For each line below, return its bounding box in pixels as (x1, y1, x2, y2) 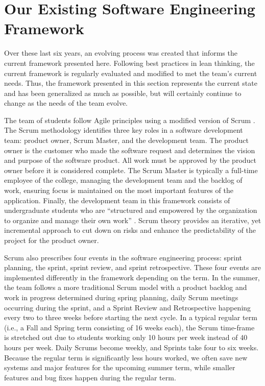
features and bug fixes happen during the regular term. (4, 372, 176, 382)
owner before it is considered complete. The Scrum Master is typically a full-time (4, 164, 258, 175)
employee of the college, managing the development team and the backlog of (4, 175, 243, 185)
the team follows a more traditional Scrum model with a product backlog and (4, 282, 247, 293)
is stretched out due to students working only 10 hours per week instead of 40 (4, 332, 248, 343)
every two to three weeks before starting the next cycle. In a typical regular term (4, 312, 257, 323)
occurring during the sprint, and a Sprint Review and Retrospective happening (4, 302, 251, 312)
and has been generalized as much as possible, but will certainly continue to (4, 87, 242, 98)
